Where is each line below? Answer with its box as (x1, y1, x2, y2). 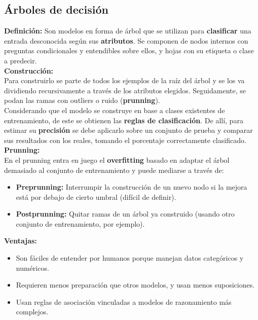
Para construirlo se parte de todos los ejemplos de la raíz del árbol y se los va (4, 75, 245, 86)
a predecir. (4, 55, 37, 65)
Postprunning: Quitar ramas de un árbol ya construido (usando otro (16, 208, 235, 219)
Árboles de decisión (4, 2, 108, 17)
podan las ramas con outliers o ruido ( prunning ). (4, 95, 160, 105)
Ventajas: (4, 235, 37, 246)
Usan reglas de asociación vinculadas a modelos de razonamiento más (16, 296, 232, 307)
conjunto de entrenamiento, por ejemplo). (16, 218, 145, 229)
